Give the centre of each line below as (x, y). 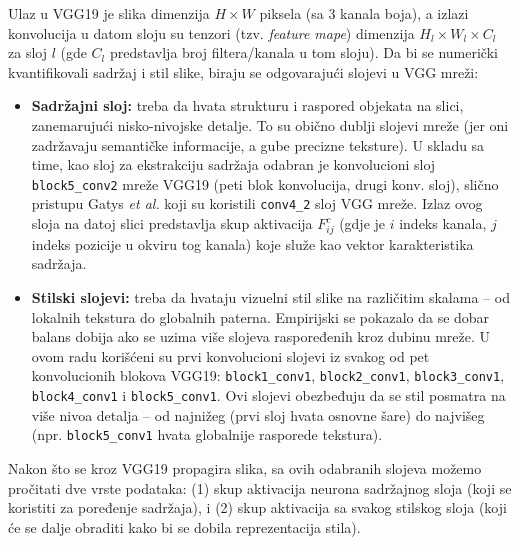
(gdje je (362, 223)
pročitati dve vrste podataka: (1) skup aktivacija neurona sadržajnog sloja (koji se (260, 487)
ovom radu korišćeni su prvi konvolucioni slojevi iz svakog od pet (230, 355)
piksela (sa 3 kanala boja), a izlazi (364, 13)
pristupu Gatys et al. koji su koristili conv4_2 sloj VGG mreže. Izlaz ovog (257, 203)
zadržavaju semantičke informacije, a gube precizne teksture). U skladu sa (258, 144)
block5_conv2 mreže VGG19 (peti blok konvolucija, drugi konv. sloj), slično (265, 183)
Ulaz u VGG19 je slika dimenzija (109, 13)
